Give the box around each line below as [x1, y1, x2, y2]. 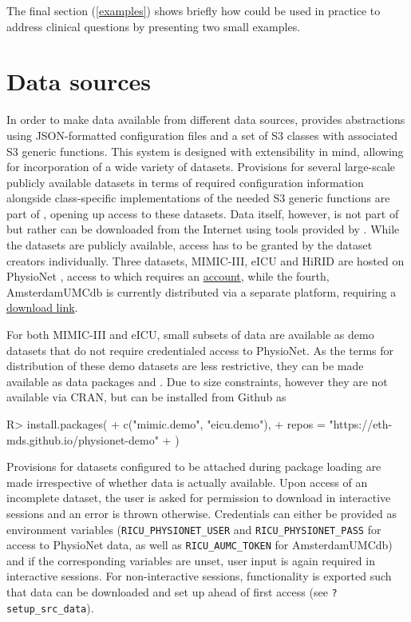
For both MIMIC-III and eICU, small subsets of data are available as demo [6, 326, 374, 343]
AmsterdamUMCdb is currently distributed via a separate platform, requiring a [6, 283, 397, 300]
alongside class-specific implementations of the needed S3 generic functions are [6, 189, 390, 206]
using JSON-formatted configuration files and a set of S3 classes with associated [6, 126, 398, 143]
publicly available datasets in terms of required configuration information [6, 173, 364, 190]
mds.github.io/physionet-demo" [6, 431, 159, 448]
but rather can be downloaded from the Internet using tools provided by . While [6, 221, 400, 237]
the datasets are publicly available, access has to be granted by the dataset [6, 237, 373, 253]
